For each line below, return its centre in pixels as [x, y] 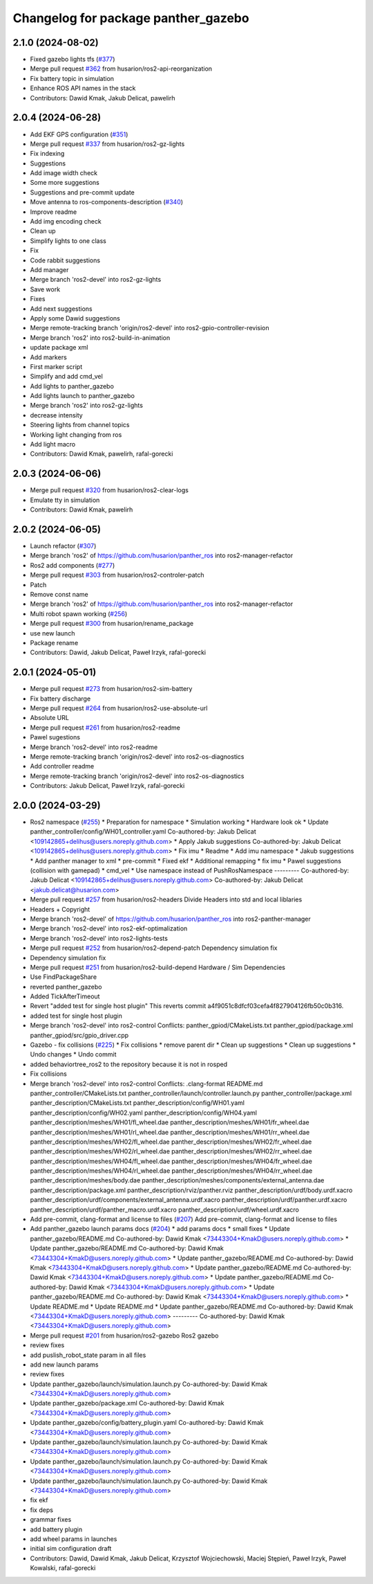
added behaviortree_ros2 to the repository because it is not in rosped [129, 1064]
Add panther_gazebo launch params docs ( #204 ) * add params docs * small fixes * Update [160, 1229]
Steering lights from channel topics [80, 425]
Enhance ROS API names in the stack [83, 88]
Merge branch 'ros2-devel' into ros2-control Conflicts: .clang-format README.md [146, 1083]
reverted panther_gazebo [66, 987]
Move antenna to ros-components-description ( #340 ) [106, 202]
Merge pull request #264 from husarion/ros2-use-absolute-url [119, 708]
